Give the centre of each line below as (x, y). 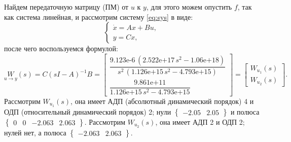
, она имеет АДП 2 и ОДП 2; (200, 121)
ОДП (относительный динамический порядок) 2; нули (88, 111)
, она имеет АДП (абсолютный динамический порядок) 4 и (162, 101)
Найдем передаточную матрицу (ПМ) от (66, 7)
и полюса (245, 111)
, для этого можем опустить (189, 7)
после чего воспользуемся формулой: (61, 48)
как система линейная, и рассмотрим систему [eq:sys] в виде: (99, 16)
